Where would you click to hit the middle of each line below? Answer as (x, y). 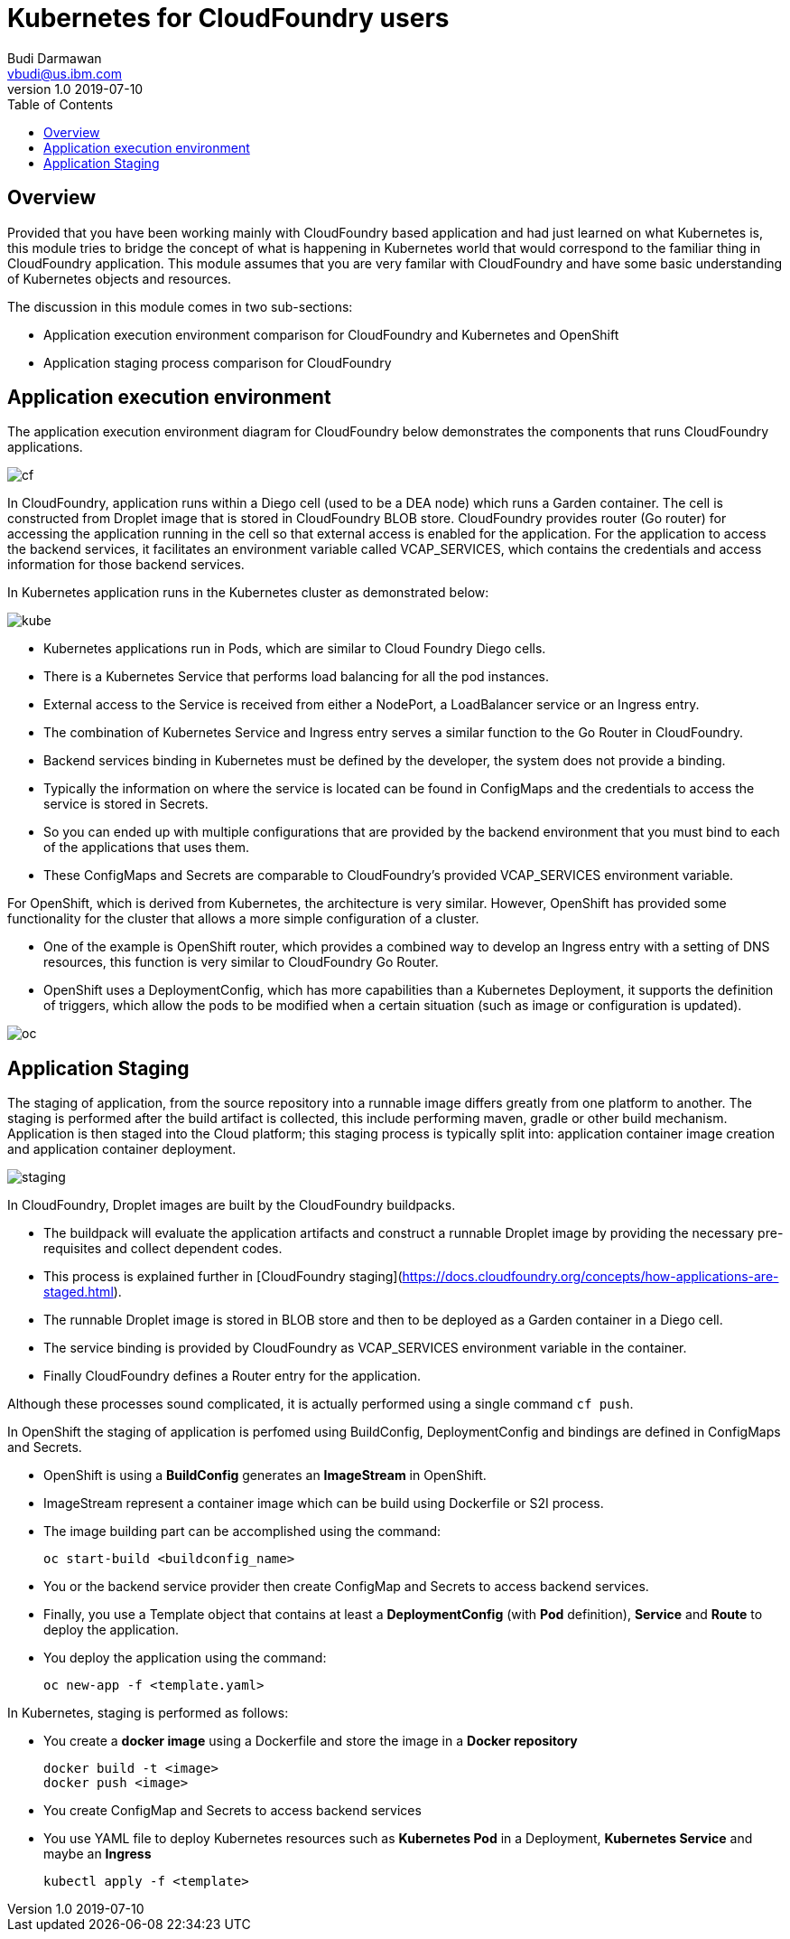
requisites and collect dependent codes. (163, 1249)
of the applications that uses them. (146, 848)
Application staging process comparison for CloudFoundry (218, 362)
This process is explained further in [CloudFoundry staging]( (223, 1277)
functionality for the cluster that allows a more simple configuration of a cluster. (243, 919)
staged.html (79, 1292)
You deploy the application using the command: (185, 1658)
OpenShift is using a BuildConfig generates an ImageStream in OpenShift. (265, 1475)
